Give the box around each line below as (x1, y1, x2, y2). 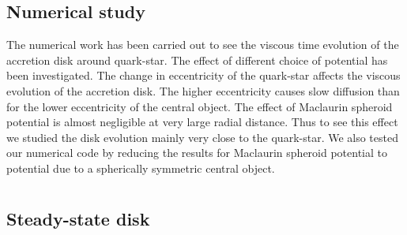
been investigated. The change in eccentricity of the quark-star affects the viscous (6, 67, 401, 84)
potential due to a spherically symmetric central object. (6, 159, 275, 176)
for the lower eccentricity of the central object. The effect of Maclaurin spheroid (6, 98, 393, 114)
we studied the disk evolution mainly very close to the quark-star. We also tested (6, 129, 398, 145)
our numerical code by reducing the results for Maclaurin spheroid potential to (6, 144, 387, 161)
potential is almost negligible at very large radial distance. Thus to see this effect (6, 114, 398, 130)
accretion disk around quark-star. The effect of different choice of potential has (6, 51, 388, 68)
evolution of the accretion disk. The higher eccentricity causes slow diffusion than (6, 82, 400, 99)
